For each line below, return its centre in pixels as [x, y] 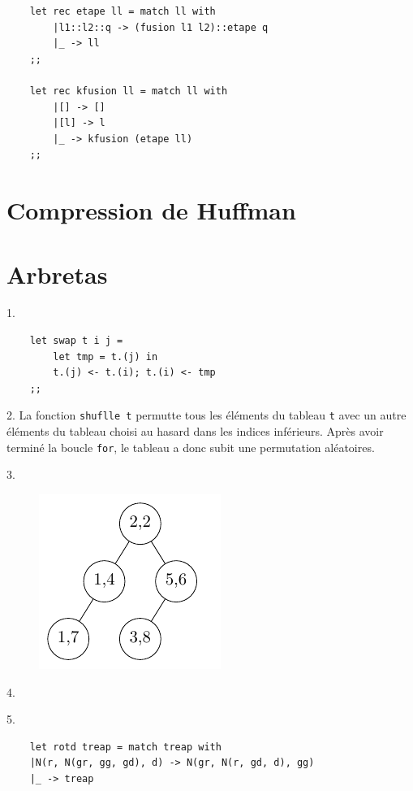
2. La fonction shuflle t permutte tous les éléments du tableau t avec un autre [206, 415]
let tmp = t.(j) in [105, 356]
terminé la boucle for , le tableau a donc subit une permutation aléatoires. [191, 447]
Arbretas [57, 274]
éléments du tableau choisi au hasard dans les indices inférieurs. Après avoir [195, 431]
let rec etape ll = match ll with [123, 11]
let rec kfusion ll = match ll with [129, 91]
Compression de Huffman [151, 210]
